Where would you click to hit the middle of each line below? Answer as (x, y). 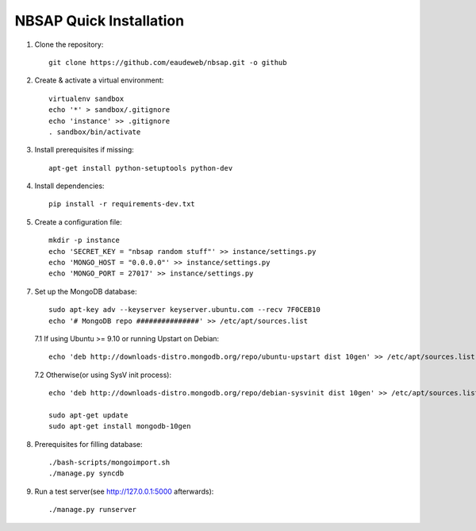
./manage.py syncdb (86, 473)
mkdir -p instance (84, 240)
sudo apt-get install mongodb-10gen (120, 426)
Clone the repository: (69, 44)
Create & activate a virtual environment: (99, 80)
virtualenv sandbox (86, 98)
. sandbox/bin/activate (95, 132)
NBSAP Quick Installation (100, 21)
